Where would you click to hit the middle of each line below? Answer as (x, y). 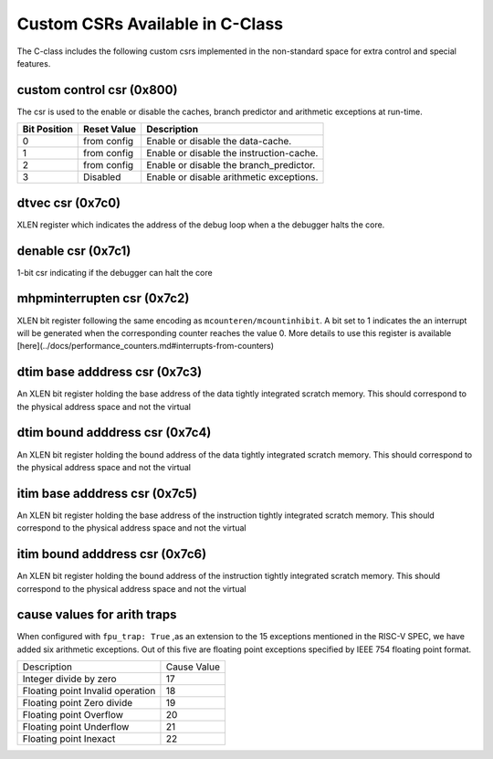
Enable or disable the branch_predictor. (231, 165)
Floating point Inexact (69, 739)
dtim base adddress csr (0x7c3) (110, 372)
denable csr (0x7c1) (74, 251)
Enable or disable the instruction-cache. (232, 153)
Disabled (102, 177)
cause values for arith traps (97, 615)
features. (34, 63)
